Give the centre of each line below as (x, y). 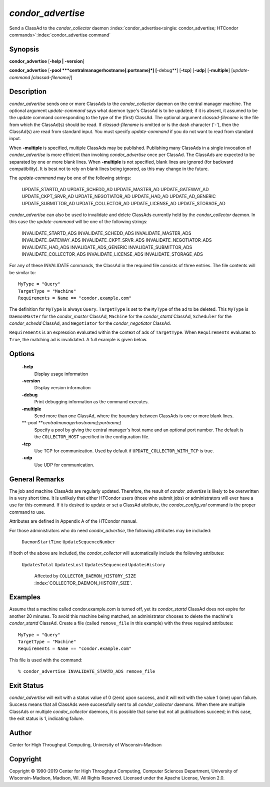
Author (20, 733)
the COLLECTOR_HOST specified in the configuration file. (92, 437)
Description (28, 92)
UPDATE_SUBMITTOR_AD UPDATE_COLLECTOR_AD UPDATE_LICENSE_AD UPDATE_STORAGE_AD (124, 203)
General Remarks (37, 479)
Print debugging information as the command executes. (91, 402)
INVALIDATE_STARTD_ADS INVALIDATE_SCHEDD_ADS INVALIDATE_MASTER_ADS (106, 233)
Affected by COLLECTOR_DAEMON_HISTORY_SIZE (85, 576)
